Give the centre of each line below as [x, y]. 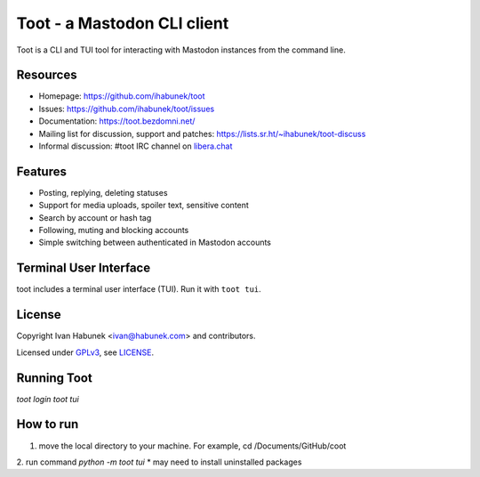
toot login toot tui [48, 399]
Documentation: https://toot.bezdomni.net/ [117, 121]
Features [41, 171]
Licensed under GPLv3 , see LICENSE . [85, 352]
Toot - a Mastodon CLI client [123, 23]
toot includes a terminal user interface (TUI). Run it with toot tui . [139, 289]
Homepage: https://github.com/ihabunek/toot [122, 96]
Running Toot [54, 378]
